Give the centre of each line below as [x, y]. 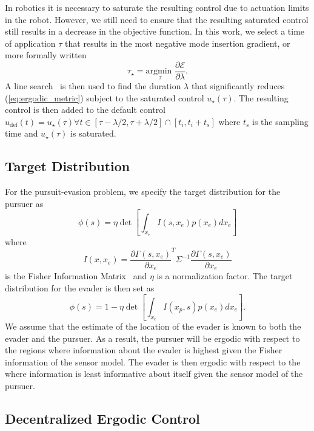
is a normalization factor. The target [225, 276]
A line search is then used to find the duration [93, 86]
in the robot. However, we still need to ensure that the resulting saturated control [157, 19]
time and [22, 133]
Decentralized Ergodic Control [102, 418]
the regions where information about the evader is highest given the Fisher [144, 350]
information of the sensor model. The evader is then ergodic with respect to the [153, 361]
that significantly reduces [238, 86]
